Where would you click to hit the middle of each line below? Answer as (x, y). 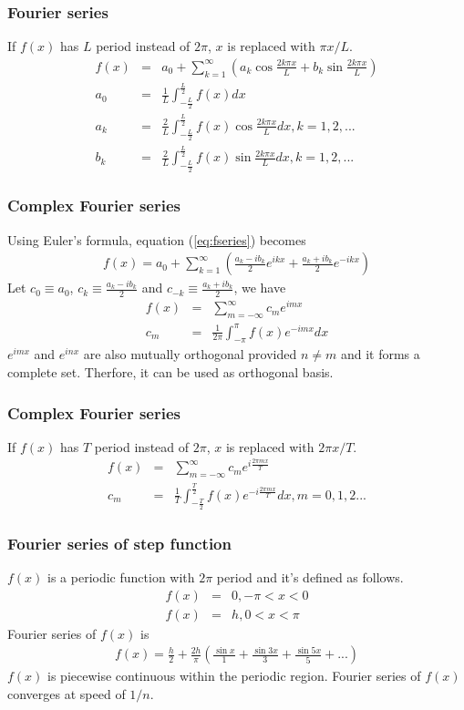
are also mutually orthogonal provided (190, 354)
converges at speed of (67, 693)
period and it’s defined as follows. (310, 576)
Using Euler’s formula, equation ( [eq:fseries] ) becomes (157, 239)
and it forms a (380, 354)
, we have (260, 288)
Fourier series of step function (119, 543)
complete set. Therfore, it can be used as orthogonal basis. (170, 372)
